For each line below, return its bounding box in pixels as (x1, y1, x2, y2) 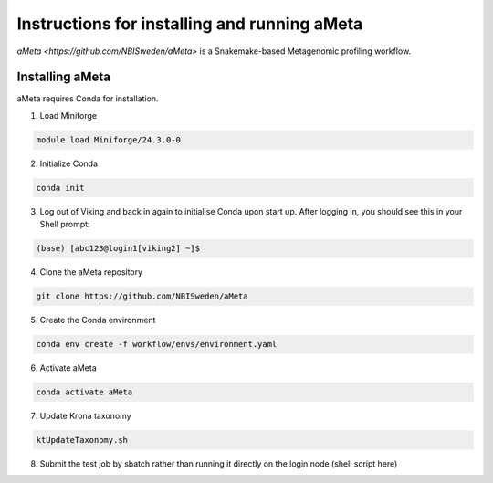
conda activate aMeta (36, 387, 133, 397)
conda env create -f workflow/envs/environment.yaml (36, 339, 278, 350)
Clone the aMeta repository (39, 267, 143, 278)
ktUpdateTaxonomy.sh (36, 435, 128, 446)
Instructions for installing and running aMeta (16, 14, 363, 34)
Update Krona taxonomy (39, 411, 131, 422)
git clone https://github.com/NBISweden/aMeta (36, 291, 248, 301)
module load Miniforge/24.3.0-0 (36, 134, 182, 145)
